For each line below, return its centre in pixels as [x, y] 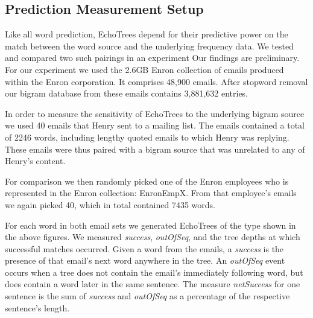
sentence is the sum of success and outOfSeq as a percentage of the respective [147, 296]
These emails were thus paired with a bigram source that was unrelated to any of [155, 149]
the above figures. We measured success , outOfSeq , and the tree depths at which [153, 237]
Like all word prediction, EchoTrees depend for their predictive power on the [147, 34]
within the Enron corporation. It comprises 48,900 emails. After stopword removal [156, 81]
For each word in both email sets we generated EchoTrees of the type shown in [150, 225]
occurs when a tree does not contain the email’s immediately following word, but [154, 272]
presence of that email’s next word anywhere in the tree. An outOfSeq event [145, 260]
